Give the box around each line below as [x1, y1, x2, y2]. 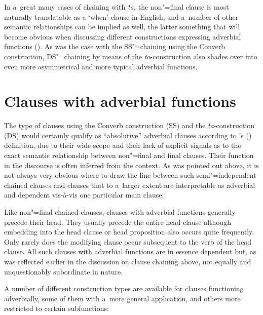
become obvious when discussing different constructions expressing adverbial [4, 31, 241, 42]
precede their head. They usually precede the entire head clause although [4, 216, 231, 227]
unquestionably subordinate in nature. [4, 266, 123, 277]
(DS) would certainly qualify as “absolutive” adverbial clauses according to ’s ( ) [4, 130, 252, 140]
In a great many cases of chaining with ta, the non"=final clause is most [4, 2, 229, 12]
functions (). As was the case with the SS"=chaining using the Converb [4, 41, 226, 52]
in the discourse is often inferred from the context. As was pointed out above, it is [4, 160, 259, 170]
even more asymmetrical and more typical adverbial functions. [4, 61, 198, 71]
